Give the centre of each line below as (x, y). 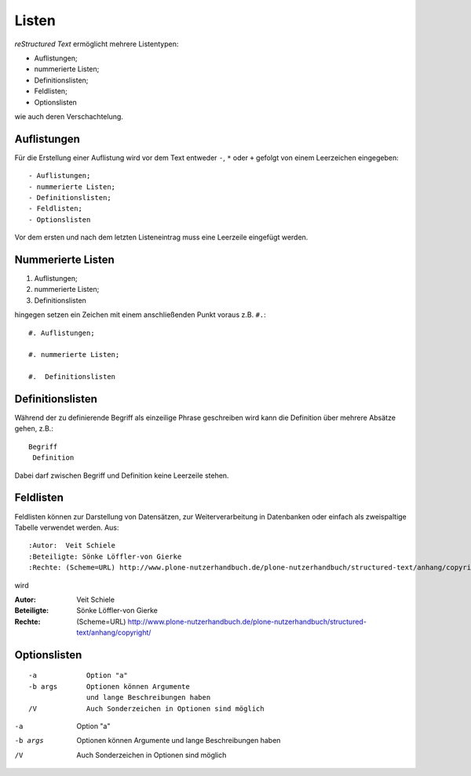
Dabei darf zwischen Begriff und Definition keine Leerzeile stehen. (122, 475)
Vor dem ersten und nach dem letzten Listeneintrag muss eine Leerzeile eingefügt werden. (161, 237)
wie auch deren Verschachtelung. (69, 116)
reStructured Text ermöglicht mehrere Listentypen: (97, 44)
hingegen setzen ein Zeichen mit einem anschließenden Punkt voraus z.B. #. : (140, 315)
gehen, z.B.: (34, 428)
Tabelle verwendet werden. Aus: (67, 527)
